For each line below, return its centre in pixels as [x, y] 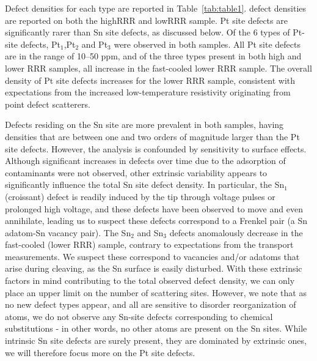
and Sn [150, 232]
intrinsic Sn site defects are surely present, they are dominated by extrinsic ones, [156, 341]
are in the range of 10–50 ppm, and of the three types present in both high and [153, 56]
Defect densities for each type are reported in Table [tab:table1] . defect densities [155, 8]
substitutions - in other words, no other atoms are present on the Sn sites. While [156, 328]
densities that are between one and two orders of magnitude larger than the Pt [152, 136]
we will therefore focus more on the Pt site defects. [100, 352]
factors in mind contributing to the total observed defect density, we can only [150, 281]
